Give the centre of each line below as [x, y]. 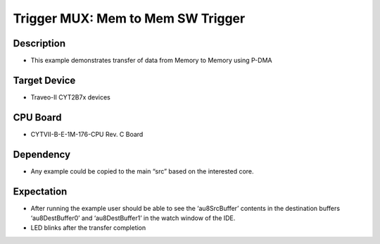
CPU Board [37, 117]
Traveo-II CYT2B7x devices [70, 97]
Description [39, 43]
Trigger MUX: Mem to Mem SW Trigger [129, 18]
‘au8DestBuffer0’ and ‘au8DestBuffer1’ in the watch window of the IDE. [133, 218]
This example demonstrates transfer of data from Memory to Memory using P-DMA [151, 61]
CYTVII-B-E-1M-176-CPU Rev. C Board [87, 134]
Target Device [44, 80]
